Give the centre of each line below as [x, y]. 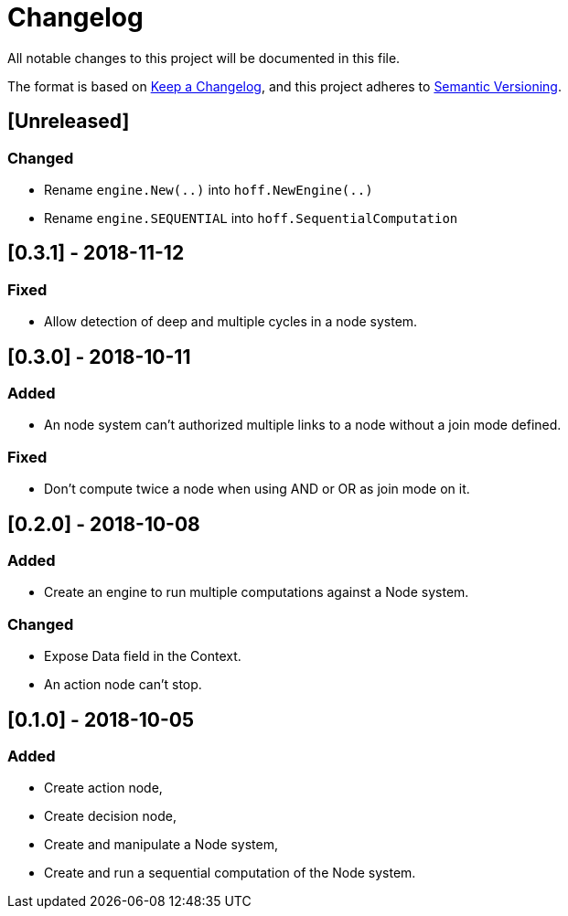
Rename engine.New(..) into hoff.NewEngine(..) [209, 189]
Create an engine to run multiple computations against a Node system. [257, 592]
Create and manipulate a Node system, [161, 845]
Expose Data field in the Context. [143, 656]
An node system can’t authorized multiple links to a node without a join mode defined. [303, 425]
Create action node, [103, 788]
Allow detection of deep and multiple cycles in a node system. [231, 322]
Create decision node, [110, 816]
